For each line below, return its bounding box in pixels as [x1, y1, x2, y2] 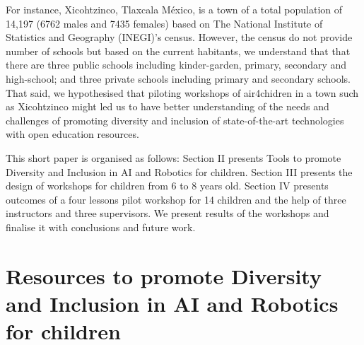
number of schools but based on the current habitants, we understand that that [6, 43, 351, 58]
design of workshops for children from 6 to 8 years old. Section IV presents [6, 178, 329, 193]
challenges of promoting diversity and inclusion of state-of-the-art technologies [6, 112, 344, 127]
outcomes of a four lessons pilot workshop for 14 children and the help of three [6, 192, 346, 206]
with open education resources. [6, 127, 139, 141]
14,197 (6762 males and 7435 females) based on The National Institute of [6, 16, 323, 30]
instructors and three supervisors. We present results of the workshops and [6, 206, 329, 221]
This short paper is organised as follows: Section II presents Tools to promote [6, 150, 341, 165]
